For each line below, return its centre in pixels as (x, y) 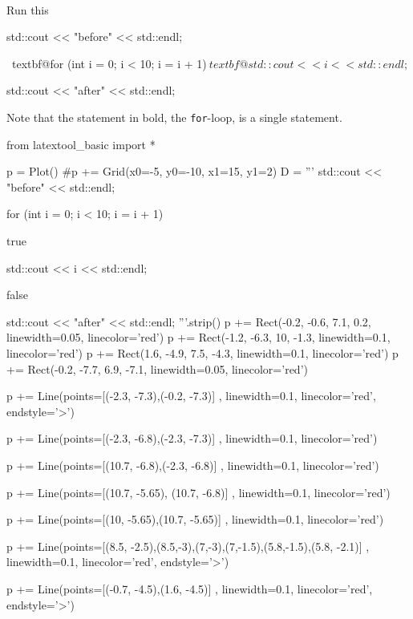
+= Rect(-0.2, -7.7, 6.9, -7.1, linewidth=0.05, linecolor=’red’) (157, 368)
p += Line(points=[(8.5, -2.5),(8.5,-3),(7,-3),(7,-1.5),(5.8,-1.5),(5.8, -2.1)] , (188, 546)
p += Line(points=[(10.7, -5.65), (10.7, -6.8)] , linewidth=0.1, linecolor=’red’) (198, 492)
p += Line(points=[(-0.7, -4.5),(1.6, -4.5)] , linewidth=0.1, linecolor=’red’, (190, 588)
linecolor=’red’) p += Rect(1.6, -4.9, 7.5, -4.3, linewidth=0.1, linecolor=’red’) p (202, 352)
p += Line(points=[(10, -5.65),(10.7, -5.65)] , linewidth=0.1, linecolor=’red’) (195, 519)
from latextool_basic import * (81, 144)
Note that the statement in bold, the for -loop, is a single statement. (174, 117)
